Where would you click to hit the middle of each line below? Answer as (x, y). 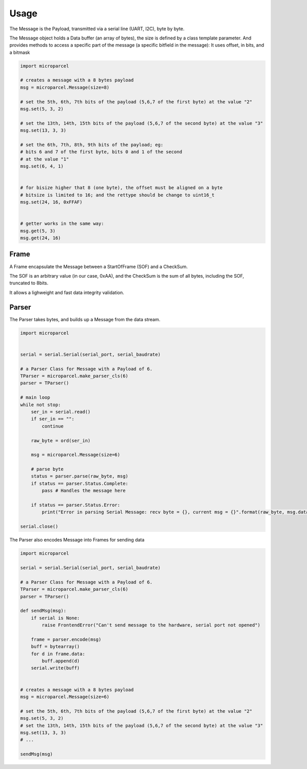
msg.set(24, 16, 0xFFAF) (51, 202)
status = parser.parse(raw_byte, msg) (80, 476)
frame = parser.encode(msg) (66, 639)
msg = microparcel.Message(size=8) (65, 87)
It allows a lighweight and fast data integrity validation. (67, 293)
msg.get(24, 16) (41, 238)
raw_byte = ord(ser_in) (61, 440)
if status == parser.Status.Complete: (80, 483)
